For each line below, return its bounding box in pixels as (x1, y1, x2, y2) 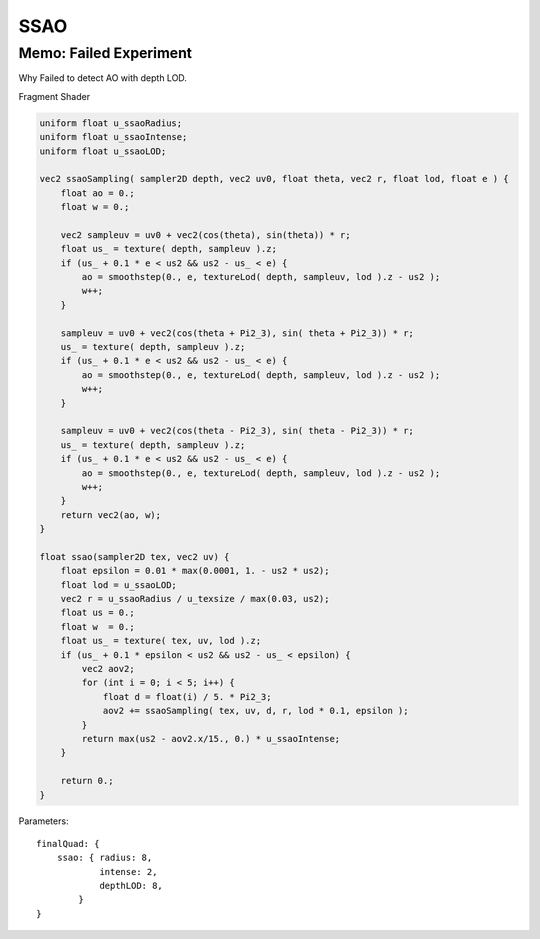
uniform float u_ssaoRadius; (39, 117, 183, 129)
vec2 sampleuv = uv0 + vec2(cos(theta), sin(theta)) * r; (60, 229, 351, 240)
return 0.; (60, 775, 114, 787)
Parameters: (18, 815, 69, 827)
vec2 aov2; (81, 663, 135, 674)
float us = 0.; (60, 607, 135, 619)
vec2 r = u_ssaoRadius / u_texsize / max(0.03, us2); (60, 593, 330, 605)
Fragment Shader (18, 90, 90, 102)
